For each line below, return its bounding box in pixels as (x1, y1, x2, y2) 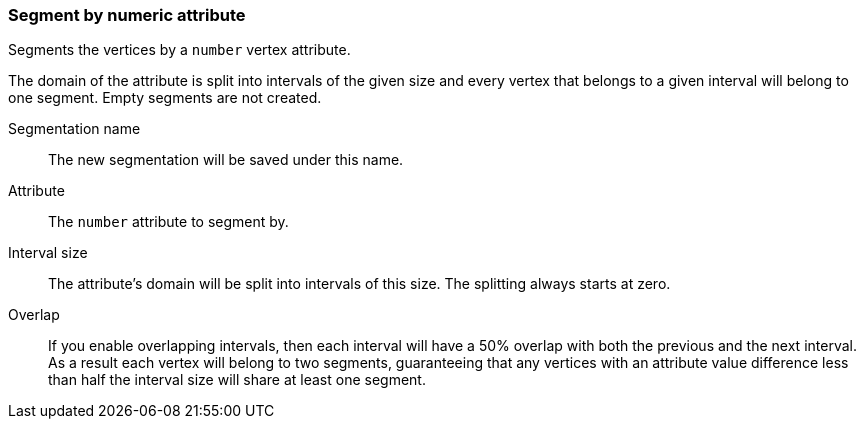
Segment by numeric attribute (8, 5, 246, 25)
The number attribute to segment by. (48, 213, 289, 231)
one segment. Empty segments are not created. (8, 89, 322, 107)
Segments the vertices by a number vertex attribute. (8, 41, 351, 59)
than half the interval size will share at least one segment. (48, 371, 426, 389)
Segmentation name (8, 120, 141, 138)
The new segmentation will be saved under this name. (48, 151, 404, 169)
